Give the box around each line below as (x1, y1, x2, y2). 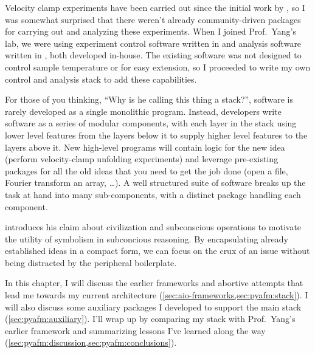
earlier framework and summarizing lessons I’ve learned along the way (5, 324, 266, 337)
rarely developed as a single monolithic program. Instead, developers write (5, 105, 282, 117)
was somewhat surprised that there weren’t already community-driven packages (5, 13, 301, 26)
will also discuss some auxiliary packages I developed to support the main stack (5, 300, 302, 313)
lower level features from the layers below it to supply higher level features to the (5, 128, 308, 141)
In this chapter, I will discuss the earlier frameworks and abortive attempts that (5, 276, 303, 289)
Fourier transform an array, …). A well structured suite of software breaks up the (5, 176, 306, 189)
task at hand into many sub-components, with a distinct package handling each (5, 188, 301, 200)
